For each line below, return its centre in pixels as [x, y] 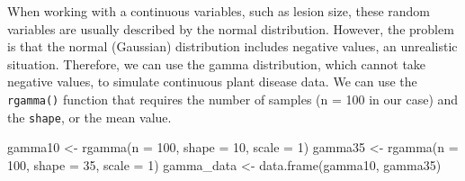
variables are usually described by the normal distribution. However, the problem [231, 28]
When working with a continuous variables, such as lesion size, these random [219, 11]
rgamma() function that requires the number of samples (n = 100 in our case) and [233, 99]
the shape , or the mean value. [89, 117]
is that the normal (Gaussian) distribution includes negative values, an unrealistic [232, 46]
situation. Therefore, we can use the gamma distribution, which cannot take [217, 63]
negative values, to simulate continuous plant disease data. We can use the [212, 81]
